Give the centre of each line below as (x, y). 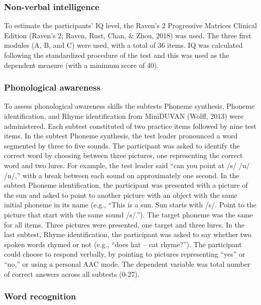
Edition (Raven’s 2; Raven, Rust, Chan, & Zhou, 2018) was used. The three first (128, 35)
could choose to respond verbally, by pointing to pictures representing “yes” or (125, 254)
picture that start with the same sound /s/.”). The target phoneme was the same (128, 214)
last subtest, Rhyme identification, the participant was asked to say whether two (128, 234)
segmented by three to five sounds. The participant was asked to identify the (122, 145)
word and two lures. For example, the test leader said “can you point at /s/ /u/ (127, 165)
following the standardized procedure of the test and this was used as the (117, 55)
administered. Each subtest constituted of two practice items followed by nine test (130, 126)
